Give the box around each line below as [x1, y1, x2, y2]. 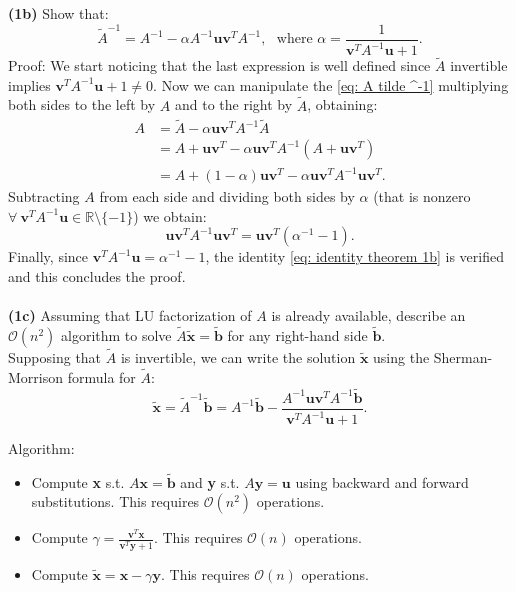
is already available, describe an [271, 305, 466, 325]
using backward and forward [295, 471, 469, 492]
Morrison [8, 366, 64, 387]
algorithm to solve [61, 324, 172, 345]
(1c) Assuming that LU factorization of [8, 305, 252, 325]
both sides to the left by [8, 94, 156, 115]
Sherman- [433, 347, 493, 368]
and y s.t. [180, 471, 240, 492]
